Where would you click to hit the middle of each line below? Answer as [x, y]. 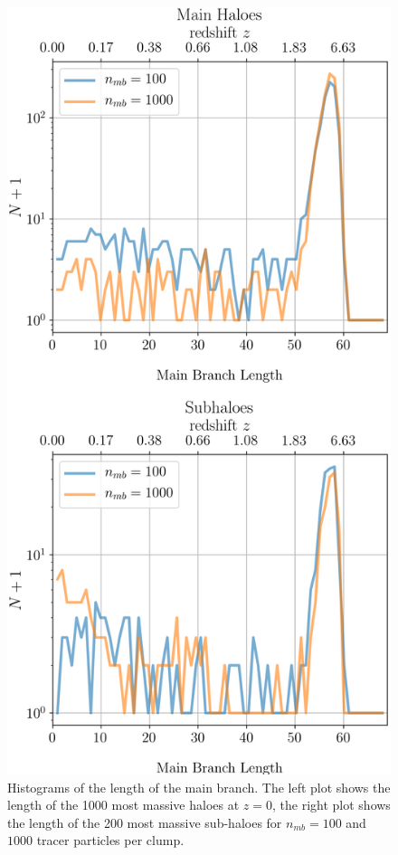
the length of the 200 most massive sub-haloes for [145, 822]
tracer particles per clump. [110, 840]
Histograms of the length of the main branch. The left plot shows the [199, 787]
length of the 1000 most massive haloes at [123, 805]
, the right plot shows [332, 805]
